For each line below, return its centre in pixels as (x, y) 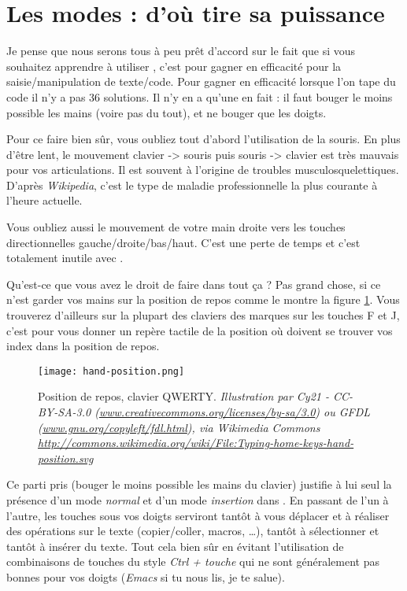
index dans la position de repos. (83, 346)
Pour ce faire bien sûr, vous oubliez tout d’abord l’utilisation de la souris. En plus (203, 139)
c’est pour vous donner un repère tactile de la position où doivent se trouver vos (200, 330)
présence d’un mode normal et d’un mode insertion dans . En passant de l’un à (198, 500)
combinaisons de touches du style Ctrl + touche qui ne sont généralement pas (193, 561)
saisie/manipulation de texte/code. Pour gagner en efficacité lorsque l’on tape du (201, 81)
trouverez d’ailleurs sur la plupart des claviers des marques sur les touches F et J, (203, 315)
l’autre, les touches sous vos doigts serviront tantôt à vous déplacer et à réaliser (198, 515)
